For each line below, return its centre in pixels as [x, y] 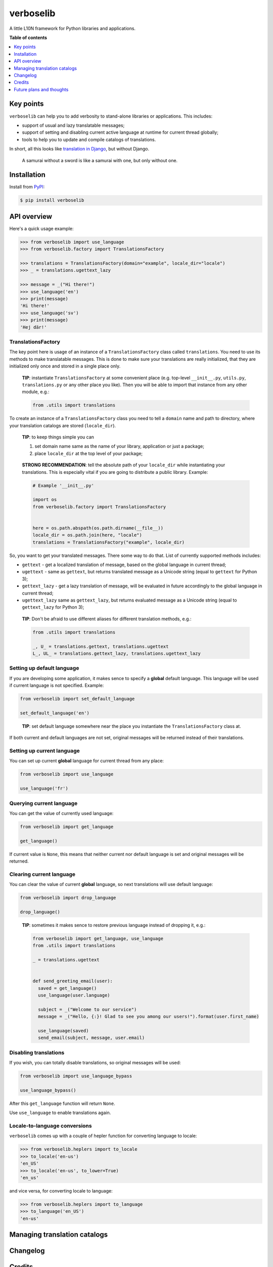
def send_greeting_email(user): [73, 981]
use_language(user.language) [74, 995]
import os [45, 500]
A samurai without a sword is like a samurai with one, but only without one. [100, 160]
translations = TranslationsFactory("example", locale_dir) [109, 542]
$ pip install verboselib [52, 200]
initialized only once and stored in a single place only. [65, 366]
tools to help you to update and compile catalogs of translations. [89, 139]
